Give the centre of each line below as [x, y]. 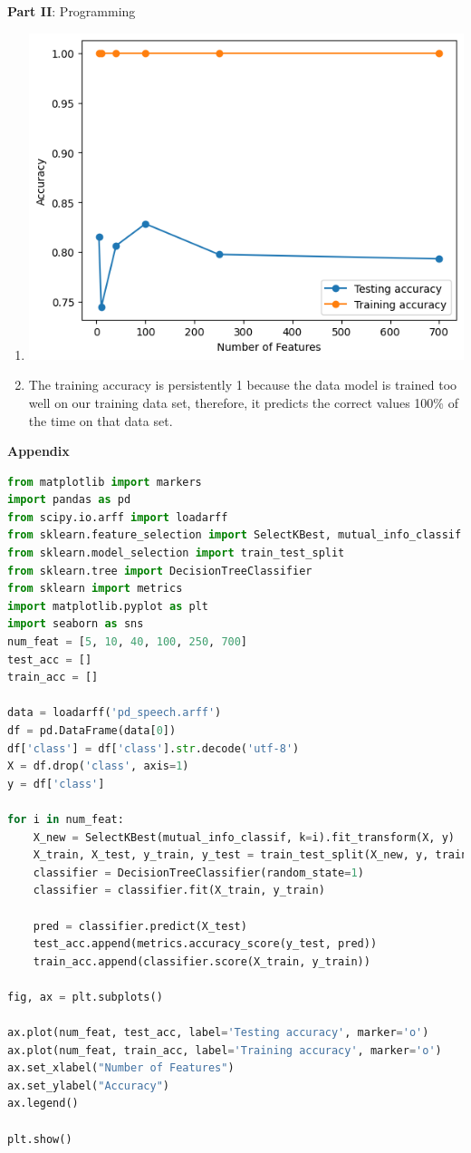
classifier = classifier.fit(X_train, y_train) [179, 891]
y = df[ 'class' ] [56, 784]
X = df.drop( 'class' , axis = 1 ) [98, 766]
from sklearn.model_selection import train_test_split [176, 553]
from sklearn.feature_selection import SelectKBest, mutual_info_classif [235, 535]
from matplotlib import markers [105, 482]
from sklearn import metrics [95, 589]
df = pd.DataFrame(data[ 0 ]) [92, 731]
